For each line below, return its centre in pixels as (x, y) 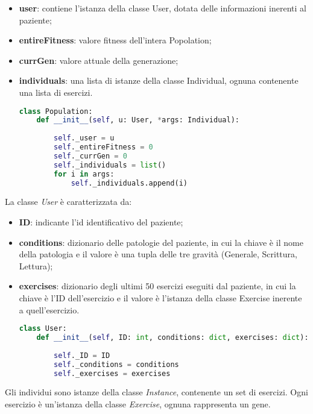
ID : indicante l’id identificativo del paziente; (101, 222)
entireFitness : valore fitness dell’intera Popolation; (115, 40)
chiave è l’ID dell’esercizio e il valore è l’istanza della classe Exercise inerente (160, 298)
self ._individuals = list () (110, 165)
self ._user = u (84, 138)
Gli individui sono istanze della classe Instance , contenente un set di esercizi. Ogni (156, 392)
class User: (43, 329)
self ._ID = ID (82, 355)
